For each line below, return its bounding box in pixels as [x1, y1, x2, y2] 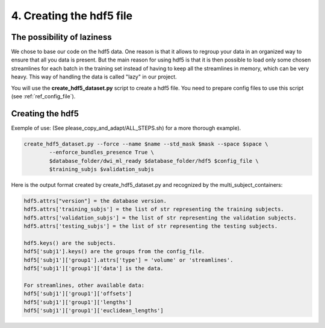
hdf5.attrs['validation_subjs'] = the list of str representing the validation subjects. [23, 214, 297, 221]
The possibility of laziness [11, 32, 112, 42]
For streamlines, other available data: [23, 282, 144, 289]
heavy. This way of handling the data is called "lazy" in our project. [11, 73, 177, 81]
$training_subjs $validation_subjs [49, 166, 155, 173]
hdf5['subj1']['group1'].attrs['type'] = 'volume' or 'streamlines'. [23, 256, 234, 263]
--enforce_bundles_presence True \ [49, 149, 155, 156]
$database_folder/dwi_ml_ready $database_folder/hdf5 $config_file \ [49, 157, 259, 164]
